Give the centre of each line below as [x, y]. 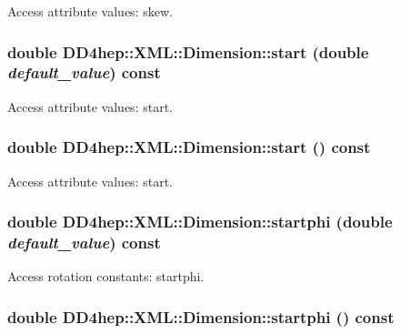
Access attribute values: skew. [90, 11]
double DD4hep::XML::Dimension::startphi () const [201, 316]
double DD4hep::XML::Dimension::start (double [188, 51]
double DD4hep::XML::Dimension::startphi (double [200, 222]
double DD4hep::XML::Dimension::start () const [189, 147]
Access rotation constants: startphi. [106, 276]
